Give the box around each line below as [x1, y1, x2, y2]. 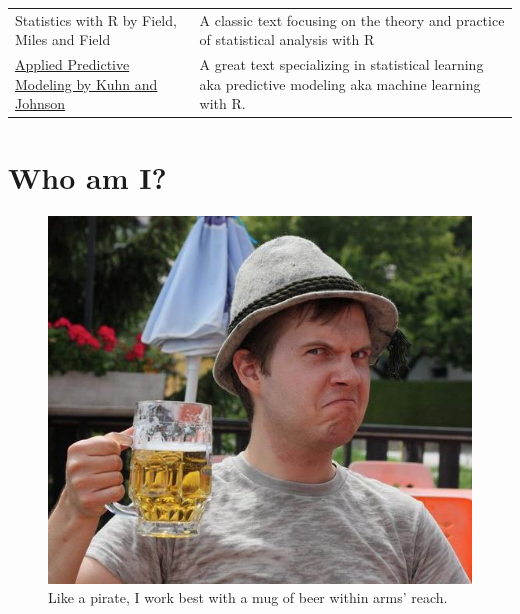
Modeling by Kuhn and [15, 73, 158, 94]
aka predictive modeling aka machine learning [199, 73, 481, 94]
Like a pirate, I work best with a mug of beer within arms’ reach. [48, 587, 448, 608]
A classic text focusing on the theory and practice [199, 9, 505, 30]
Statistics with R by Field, [15, 9, 177, 30]
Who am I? [8, 156, 167, 197]
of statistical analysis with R [199, 29, 375, 50]
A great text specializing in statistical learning [199, 54, 484, 75]
